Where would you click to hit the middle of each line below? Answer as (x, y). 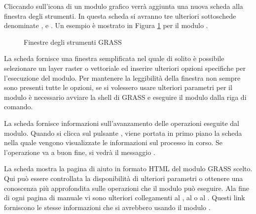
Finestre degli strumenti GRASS (73, 42)
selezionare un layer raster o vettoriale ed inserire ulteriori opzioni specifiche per (125, 68)
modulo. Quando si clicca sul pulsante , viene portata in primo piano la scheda (123, 133)
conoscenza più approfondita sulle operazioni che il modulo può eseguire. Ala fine (127, 188)
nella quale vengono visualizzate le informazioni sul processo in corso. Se (113, 142)
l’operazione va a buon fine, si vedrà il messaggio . (80, 152)
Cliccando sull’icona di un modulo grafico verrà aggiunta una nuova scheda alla (124, 6)
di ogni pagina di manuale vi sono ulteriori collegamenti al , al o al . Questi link (125, 198)
